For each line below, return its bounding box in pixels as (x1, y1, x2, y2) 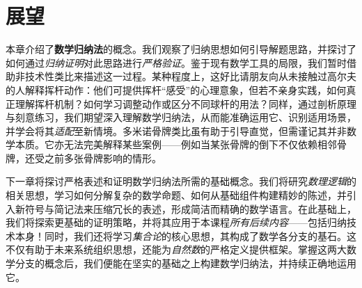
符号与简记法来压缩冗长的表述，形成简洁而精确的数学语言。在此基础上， (24, 201, 356, 216)
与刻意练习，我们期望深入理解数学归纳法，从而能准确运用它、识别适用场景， (6, 110, 356, 125)
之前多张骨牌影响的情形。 (44, 150, 162, 165)
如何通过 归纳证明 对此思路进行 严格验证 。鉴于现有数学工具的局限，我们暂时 (6, 55, 347, 70)
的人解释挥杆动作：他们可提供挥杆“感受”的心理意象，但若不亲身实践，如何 (6, 82, 347, 97)
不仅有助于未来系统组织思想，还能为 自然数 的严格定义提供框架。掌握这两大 (6, 242, 347, 257)
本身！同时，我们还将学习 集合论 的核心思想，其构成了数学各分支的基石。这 (15, 228, 356, 243)
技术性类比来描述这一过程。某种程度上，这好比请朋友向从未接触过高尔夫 (24, 69, 356, 83)
